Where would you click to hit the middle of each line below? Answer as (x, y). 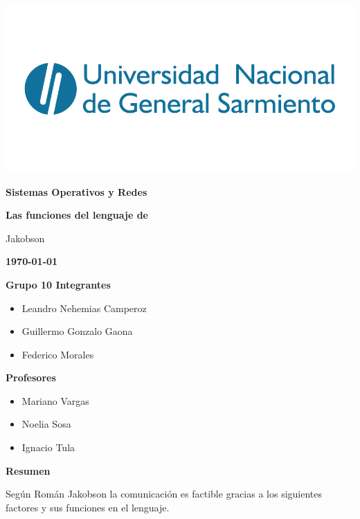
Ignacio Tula (48, 447)
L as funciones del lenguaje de (77, 215)
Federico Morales (58, 354)
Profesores (31, 377)
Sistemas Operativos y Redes (76, 191)
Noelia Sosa (46, 424)
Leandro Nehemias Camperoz (84, 308)
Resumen (28, 470)
